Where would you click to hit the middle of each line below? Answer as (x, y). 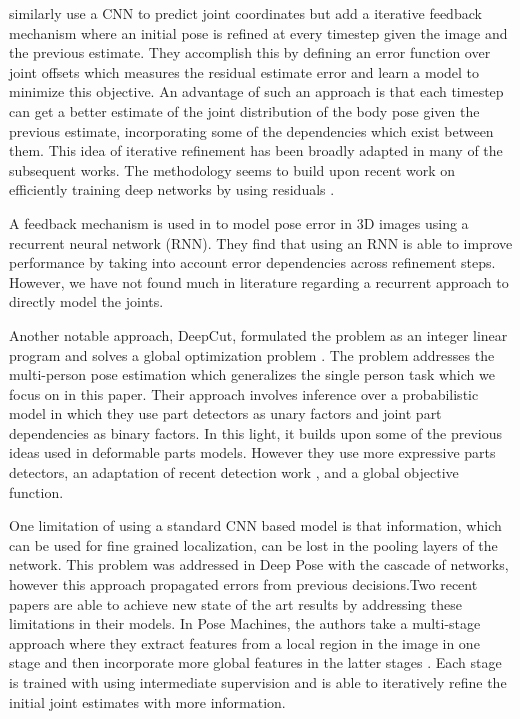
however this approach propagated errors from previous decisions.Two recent (243, 584)
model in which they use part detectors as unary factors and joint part (225, 413)
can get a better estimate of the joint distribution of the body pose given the (244, 110)
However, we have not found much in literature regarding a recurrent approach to (259, 281)
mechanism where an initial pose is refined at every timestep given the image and (258, 32)
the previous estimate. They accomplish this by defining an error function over (250, 52)
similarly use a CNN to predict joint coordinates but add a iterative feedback (245, 13)
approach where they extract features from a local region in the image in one (244, 642)
